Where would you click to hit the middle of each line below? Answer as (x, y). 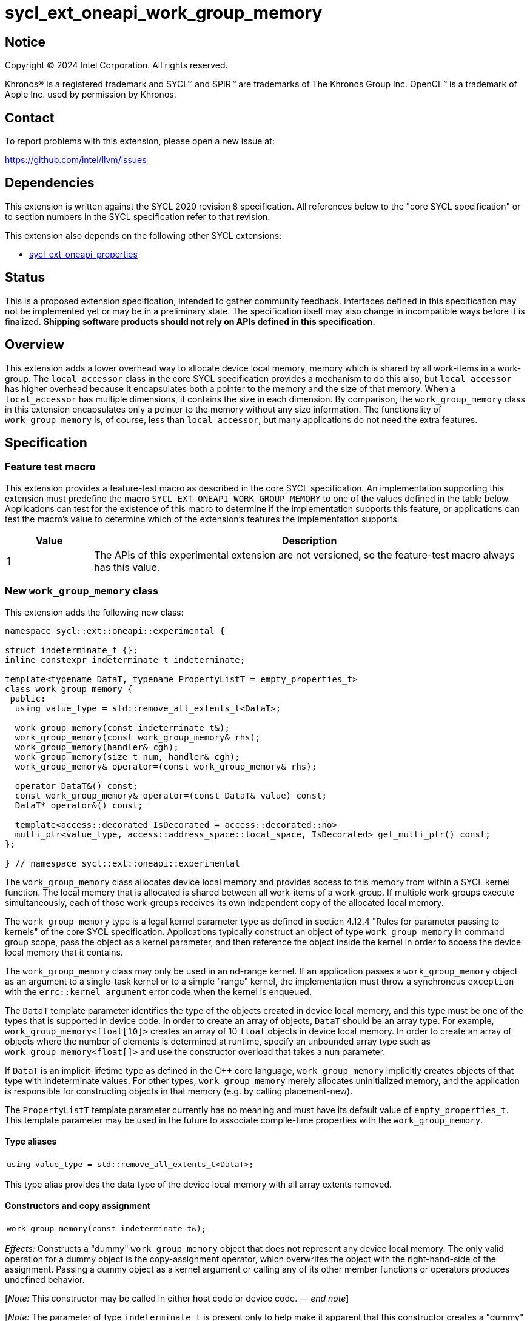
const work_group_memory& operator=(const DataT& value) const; (171, 795)
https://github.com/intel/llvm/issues (76, 160)
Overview (35, 345)
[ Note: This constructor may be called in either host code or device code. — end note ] (177, 1298)
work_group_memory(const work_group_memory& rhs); (138, 737)
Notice (25, 42)
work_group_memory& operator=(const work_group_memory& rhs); (166, 766)
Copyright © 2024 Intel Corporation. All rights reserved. (116, 65)
